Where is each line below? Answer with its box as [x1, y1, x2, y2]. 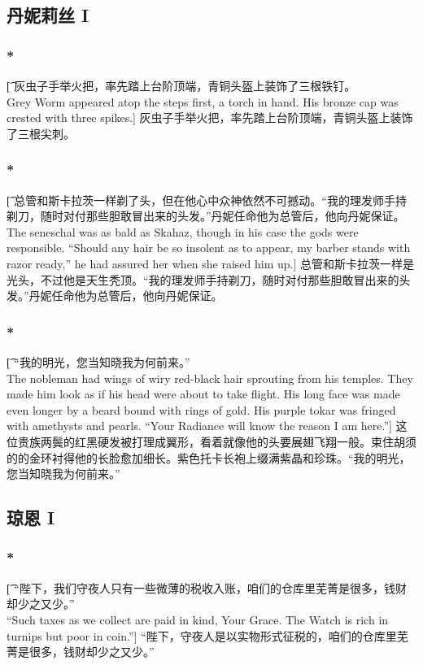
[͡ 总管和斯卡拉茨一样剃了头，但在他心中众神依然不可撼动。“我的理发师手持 [7, 191, 407, 208]
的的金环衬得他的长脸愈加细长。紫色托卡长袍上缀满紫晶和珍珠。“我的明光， [7, 449, 411, 466]
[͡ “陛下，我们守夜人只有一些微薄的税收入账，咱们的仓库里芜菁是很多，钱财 [7, 579, 407, 596]
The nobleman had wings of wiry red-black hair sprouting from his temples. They [7, 369, 413, 386]
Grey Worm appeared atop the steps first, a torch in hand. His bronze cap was [7, 93, 399, 110]
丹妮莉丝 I [7, 2, 89, 28]
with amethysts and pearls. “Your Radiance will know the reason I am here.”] [7, 417, 392, 434]
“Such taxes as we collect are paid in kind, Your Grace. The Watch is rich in [7, 611, 389, 628]
